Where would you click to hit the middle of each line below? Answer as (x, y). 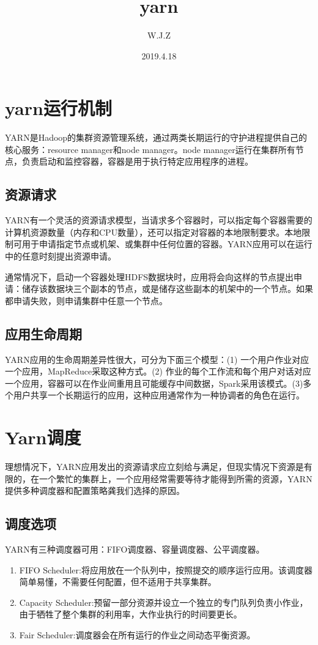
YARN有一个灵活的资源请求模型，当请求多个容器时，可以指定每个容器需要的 (159, 220)
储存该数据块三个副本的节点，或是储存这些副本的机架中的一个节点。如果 (167, 289)
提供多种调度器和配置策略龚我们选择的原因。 (95, 490)
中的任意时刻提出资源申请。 (61, 256)
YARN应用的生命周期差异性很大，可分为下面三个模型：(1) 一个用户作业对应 (157, 359)
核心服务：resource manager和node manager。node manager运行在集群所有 (150, 149)
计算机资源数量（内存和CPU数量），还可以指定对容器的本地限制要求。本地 (153, 232)
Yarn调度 (43, 437)
